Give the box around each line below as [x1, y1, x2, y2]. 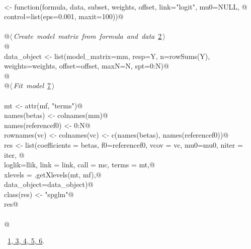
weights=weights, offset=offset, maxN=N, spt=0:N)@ [4, 60, 169, 71]
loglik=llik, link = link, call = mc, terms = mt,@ [4, 159, 155, 170]
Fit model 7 [13, 80, 51, 91]
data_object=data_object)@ [4, 179, 94, 190]
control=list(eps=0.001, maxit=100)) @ [4, 11, 124, 22]
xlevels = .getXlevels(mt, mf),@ [4, 169, 102, 179]
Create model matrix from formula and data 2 [13, 31, 162, 41]
